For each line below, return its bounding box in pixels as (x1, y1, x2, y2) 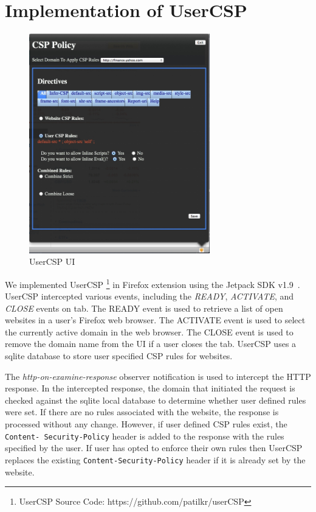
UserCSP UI (29, 255, 75, 268)
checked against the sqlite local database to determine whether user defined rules (5, 393, 306, 406)
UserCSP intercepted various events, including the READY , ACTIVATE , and (5, 290, 294, 303)
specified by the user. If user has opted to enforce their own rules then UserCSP (5, 441, 303, 454)
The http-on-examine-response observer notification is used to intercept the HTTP (5, 370, 311, 382)
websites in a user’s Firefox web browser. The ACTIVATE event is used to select (5, 314, 306, 326)
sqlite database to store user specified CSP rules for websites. (5, 349, 233, 362)
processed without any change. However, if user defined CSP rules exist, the (5, 418, 287, 430)
